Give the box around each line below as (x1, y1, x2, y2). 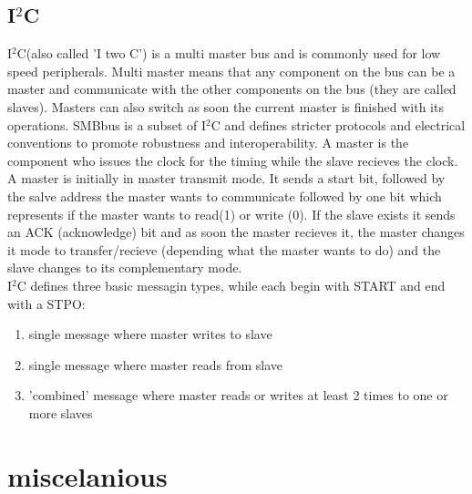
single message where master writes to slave (28, 324, 272, 344)
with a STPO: (7, 293, 86, 313)
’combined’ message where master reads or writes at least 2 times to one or (28, 386, 448, 405)
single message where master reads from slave (28, 355, 283, 374)
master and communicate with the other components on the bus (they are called (7, 79, 457, 98)
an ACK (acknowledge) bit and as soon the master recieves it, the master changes (7, 222, 465, 242)
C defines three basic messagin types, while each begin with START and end (16, 275, 446, 294)
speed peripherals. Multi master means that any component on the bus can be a (7, 61, 456, 80)
